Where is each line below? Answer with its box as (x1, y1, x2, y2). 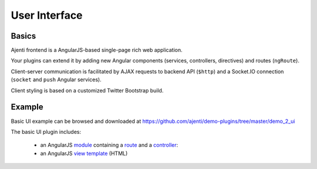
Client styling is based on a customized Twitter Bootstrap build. (11, 87, 164, 94)
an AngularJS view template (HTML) (40, 150, 128, 157)
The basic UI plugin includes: (11, 128, 82, 135)
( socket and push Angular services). (11, 76, 102, 83)
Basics (11, 31, 36, 41)
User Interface (11, 9, 83, 22)
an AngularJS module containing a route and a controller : (40, 142, 178, 149)
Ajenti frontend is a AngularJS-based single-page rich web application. (11, 47, 183, 54)
